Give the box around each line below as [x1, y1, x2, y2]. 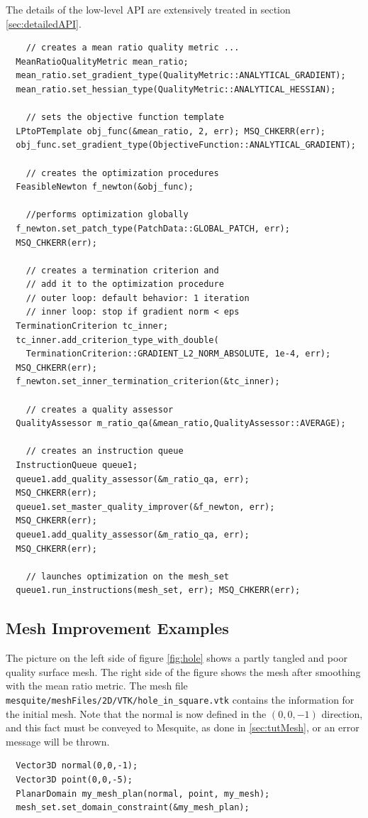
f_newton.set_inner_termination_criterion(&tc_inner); [16, 376, 280, 387]
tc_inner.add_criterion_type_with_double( [16, 334, 219, 345]
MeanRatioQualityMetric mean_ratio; [16, 56, 189, 67]
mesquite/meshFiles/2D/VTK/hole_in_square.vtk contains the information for [6, 692, 355, 707]
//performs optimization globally [26, 209, 189, 220]
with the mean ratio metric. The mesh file [6, 678, 188, 693]
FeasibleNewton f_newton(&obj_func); [16, 182, 194, 192]
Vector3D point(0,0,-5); [16, 774, 133, 785]
